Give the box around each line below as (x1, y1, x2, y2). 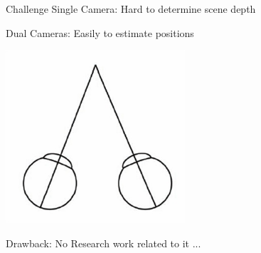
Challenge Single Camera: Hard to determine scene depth (6, 1, 256, 16)
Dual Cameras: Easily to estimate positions (6, 25, 194, 40)
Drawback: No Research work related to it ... (6, 235, 201, 250)
